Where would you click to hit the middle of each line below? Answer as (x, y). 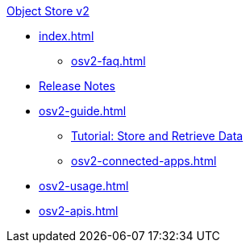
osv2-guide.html (83, 111)
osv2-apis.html (79, 211)
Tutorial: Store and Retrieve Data (157, 136)
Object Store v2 (48, 11)
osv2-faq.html (108, 61)
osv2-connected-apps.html (144, 161)
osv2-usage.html (84, 186)
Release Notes (77, 86)
